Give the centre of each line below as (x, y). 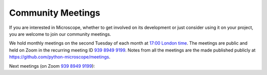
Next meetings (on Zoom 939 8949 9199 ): (52, 66)
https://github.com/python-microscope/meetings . (60, 57)
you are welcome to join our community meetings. (60, 34)
